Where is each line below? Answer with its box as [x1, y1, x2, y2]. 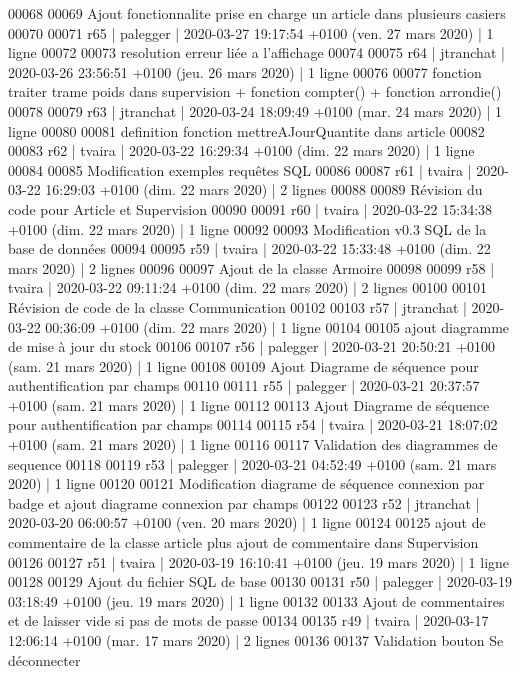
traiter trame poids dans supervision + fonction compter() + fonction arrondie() [8, 81, 502, 102]
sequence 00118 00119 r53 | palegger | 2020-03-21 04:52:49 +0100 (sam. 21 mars [8, 453, 497, 474]
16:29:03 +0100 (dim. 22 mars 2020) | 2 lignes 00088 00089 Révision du [45, 179, 483, 200]
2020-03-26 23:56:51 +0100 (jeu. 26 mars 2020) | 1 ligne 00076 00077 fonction [8, 61, 482, 82]
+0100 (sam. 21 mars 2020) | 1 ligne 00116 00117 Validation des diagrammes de [8, 434, 498, 455]
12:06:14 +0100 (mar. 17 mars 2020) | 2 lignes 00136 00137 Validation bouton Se [8, 630, 504, 650]
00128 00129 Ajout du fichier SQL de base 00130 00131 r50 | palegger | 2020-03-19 [8, 571, 512, 592]
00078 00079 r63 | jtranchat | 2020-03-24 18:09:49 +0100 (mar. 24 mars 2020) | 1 [8, 100, 503, 121]
